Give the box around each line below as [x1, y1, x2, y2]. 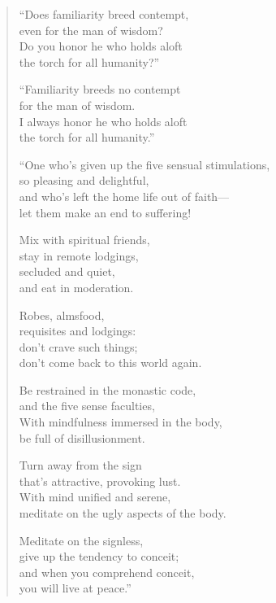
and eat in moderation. [19, 278, 134, 295]
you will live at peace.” [19, 579, 132, 596]
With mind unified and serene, [19, 488, 171, 505]
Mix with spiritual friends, [19, 231, 150, 248]
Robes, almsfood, [19, 306, 105, 323]
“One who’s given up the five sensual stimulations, [19, 155, 270, 173]
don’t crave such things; [19, 338, 138, 355]
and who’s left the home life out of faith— [19, 187, 230, 204]
